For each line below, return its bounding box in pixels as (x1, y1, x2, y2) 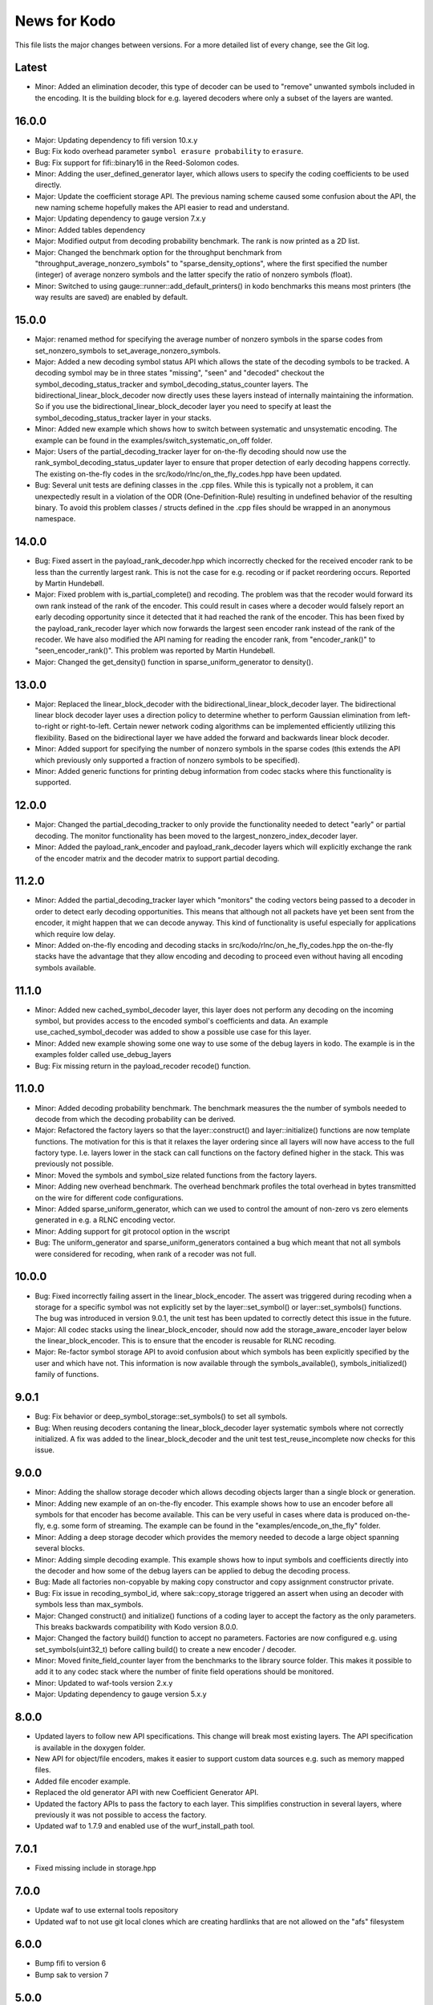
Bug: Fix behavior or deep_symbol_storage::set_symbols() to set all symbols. (34, 1412, 288, 1421)
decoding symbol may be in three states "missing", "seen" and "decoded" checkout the (34, 368, 325, 378)
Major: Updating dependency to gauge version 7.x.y (34, 213, 206, 224)
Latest (14, 61, 47, 75)
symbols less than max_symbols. (34, 1600, 144, 1610)
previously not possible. (34, 1159, 114, 1169)
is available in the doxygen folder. (34, 1743, 146, 1752)
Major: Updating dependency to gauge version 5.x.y (34, 1689, 208, 1699)
